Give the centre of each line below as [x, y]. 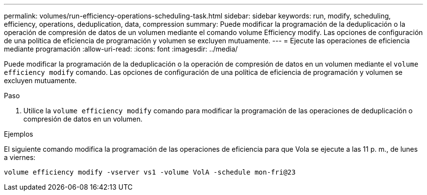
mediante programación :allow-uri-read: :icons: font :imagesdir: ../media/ [121, 49]
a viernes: [20, 157]
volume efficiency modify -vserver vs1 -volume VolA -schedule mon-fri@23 [150, 172]
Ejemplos [19, 134]
